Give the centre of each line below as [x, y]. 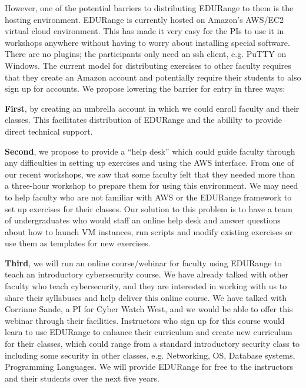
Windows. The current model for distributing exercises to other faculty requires [148, 65]
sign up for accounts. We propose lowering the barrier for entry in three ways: [145, 88]
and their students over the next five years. [82, 378]
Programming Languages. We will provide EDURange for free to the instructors [149, 367]
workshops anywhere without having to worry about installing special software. [147, 42]
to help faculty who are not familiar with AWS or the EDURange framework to [148, 197]
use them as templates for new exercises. [78, 243]
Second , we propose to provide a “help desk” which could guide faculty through [150, 151]
